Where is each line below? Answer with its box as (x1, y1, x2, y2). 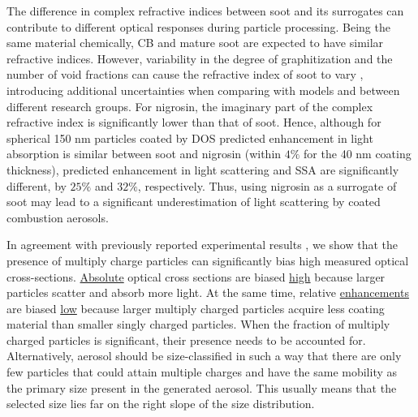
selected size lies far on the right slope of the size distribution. (6, 395, 315, 412)
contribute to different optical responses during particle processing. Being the (6, 18, 390, 35)
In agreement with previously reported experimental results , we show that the (6, 236, 398, 253)
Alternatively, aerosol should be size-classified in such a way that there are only (6, 347, 402, 364)
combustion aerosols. (6, 208, 109, 226)
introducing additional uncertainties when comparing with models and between (6, 81, 400, 98)
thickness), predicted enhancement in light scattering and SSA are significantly (6, 161, 399, 178)
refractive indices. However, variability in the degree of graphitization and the (6, 49, 393, 67)
